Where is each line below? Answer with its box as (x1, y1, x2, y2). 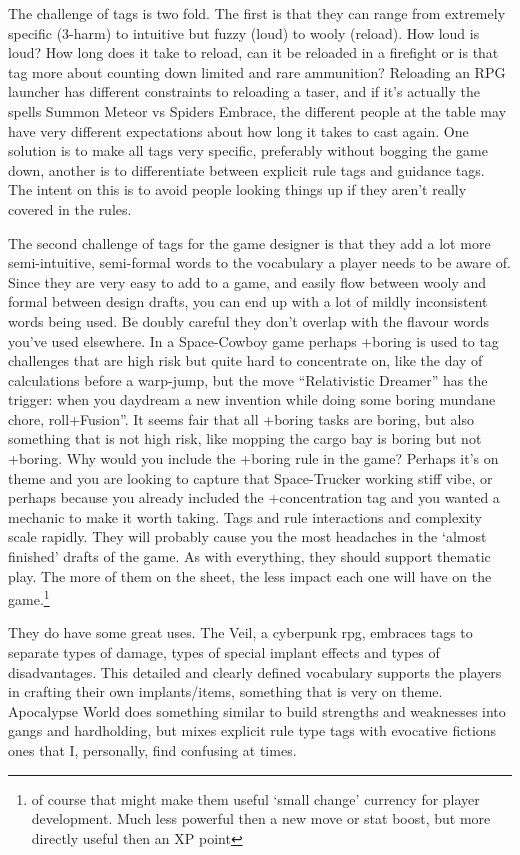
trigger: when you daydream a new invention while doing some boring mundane (8, 389, 496, 410)
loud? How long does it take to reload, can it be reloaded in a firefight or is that (8, 42, 499, 63)
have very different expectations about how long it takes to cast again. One (8, 120, 469, 141)
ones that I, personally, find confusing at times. (8, 740, 297, 761)
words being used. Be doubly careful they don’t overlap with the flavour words (8, 310, 489, 331)
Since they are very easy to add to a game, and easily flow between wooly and (8, 271, 487, 292)
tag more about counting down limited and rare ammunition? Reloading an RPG (8, 61, 506, 82)
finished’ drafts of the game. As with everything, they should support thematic (8, 546, 491, 567)
